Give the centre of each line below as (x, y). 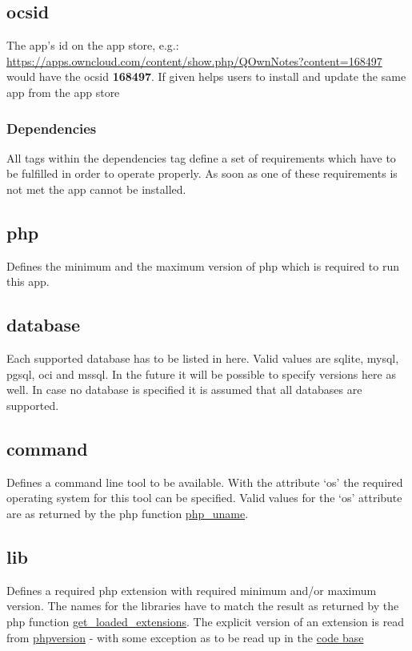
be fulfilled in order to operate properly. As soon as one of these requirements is (202, 173)
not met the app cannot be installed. (96, 189)
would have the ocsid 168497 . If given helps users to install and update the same (206, 76)
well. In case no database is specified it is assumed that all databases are (184, 390)
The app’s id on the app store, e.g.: (93, 45)
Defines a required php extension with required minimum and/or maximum (192, 590)
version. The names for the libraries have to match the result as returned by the (203, 606)
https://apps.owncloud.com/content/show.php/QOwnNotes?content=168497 (194, 60)
